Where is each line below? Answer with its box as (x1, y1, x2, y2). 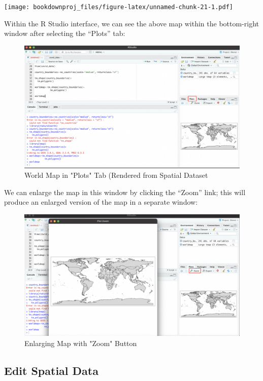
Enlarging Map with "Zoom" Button (24, 337, 137, 348)
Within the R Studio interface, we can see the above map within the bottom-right (4, 18, 259, 28)
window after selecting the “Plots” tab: (4, 28, 125, 39)
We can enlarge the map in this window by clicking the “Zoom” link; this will (4, 186, 246, 197)
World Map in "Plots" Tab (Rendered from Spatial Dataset (24, 170, 208, 180)
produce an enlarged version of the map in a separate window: (4, 197, 198, 207)
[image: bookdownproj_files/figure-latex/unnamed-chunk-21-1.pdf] (4, 4, 234, 11)
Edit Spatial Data (4, 362, 98, 378)
